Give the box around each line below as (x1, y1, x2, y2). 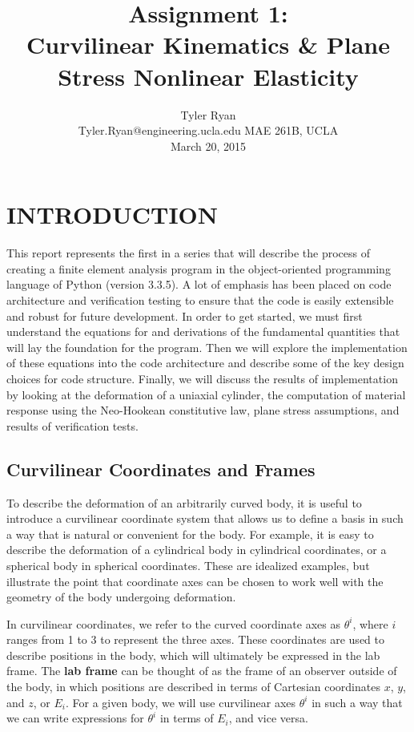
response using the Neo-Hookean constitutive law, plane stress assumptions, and (6, 402, 400, 419)
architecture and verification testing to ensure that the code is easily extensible (6, 292, 394, 308)
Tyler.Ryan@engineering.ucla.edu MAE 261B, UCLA (78, 122, 339, 139)
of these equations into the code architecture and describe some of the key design (6, 354, 404, 371)
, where (352, 615, 388, 632)
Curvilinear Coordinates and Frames (6, 456, 316, 481)
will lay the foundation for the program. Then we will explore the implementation (6, 338, 408, 355)
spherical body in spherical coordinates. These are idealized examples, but (6, 556, 370, 573)
